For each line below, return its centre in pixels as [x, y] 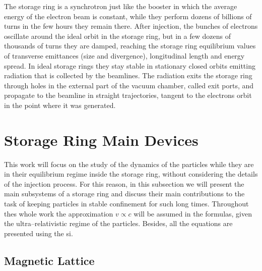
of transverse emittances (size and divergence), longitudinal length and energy [124, 55]
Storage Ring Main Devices [101, 140]
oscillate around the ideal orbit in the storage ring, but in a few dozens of [117, 36]
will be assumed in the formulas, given [193, 213]
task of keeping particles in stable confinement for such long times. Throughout [126, 204]
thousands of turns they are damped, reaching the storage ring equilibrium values [130, 46]
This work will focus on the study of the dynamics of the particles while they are [129, 164]
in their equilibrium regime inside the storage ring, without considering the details [131, 174]
